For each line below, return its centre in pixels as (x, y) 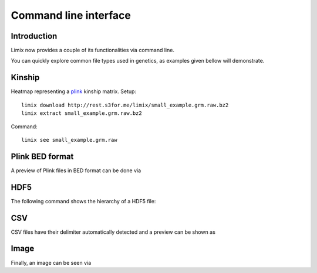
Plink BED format (42, 156)
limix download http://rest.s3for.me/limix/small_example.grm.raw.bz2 (125, 105)
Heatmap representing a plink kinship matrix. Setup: (74, 91)
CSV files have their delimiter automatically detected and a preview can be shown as (113, 232)
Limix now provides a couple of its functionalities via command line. (92, 50)
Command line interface (71, 15)
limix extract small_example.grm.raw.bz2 (82, 113)
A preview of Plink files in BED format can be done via (76, 170)
